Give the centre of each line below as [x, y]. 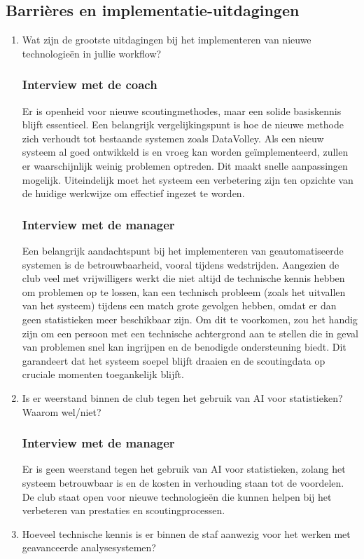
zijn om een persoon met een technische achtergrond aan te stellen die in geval [190, 333]
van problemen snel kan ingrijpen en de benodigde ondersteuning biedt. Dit [184, 347]
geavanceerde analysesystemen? [89, 547]
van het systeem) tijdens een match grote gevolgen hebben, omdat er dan [179, 305]
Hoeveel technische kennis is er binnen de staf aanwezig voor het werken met [186, 533]
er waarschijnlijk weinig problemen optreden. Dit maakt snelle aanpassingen [185, 165]
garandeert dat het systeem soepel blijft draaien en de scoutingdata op [174, 360]
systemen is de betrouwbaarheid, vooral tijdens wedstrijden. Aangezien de [181, 264]
